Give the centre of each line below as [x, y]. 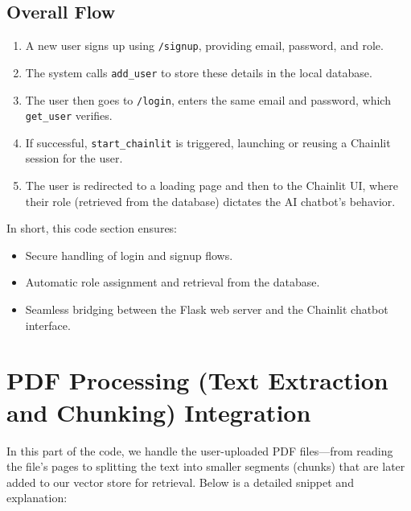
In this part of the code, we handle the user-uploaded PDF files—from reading [200, 450]
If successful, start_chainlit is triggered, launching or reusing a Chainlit [208, 142]
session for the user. [74, 158]
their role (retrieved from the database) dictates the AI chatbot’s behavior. [210, 201]
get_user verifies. [69, 115]
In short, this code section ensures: [92, 228]
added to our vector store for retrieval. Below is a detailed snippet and [180, 482]
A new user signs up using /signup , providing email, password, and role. [204, 45]
